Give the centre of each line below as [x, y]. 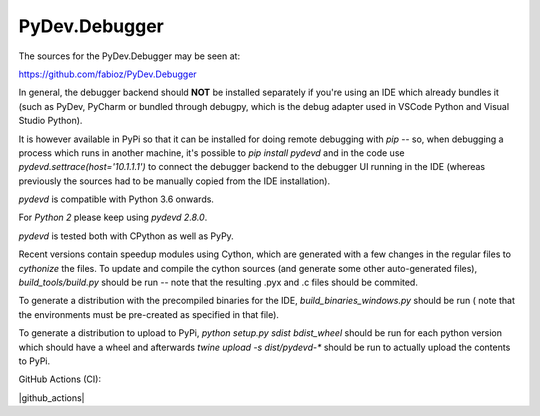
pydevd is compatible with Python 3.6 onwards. [116, 199]
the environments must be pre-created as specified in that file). [149, 314]
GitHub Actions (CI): [60, 379]
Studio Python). [50, 121]
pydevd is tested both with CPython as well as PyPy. [126, 236]
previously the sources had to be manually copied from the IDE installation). [174, 181]
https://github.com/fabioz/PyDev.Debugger [107, 74]
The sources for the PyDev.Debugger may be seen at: [129, 56]
